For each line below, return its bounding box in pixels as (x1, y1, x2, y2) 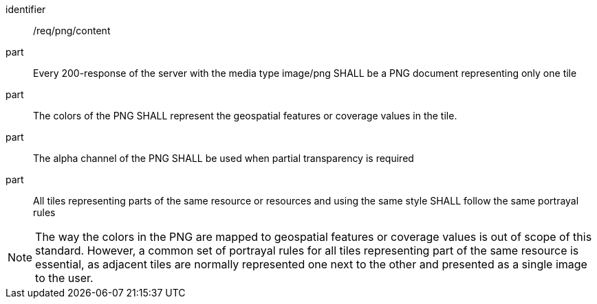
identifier (6, 3, 46, 15)
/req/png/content (33, 25, 111, 36)
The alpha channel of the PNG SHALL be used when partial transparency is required (33, 152, 414, 164)
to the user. (35, 271, 94, 285)
